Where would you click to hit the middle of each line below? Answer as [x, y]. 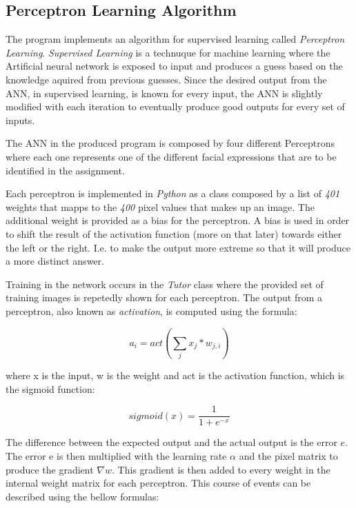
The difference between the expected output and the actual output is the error [171, 442]
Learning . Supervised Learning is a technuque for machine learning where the [168, 52]
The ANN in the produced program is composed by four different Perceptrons [170, 143]
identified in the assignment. [65, 170]
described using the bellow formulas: [82, 496]
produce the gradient [50, 469]
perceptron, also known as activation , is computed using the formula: [151, 311]
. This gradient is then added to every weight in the [221, 469]
